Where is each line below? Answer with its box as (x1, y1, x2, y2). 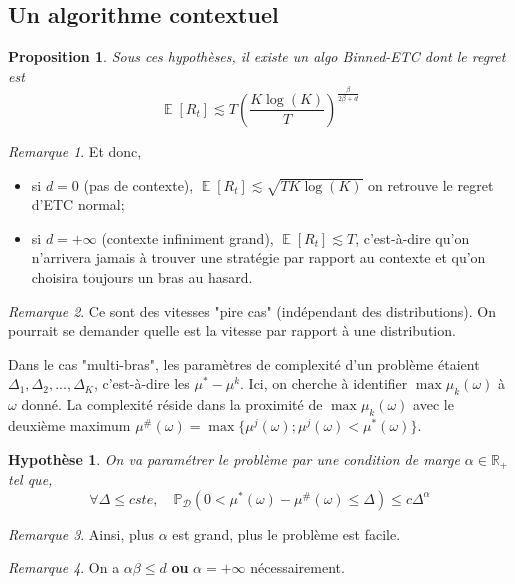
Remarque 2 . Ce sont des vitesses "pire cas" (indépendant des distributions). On (8, 300, 496, 321)
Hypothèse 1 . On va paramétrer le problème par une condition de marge (8, 448, 460, 469)
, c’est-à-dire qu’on (355, 227, 470, 248)
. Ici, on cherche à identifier (240, 373, 408, 394)
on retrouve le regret (367, 174, 494, 195)
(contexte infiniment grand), (101, 227, 274, 248)
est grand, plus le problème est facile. (172, 523, 401, 544)
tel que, (8, 469, 53, 490)
